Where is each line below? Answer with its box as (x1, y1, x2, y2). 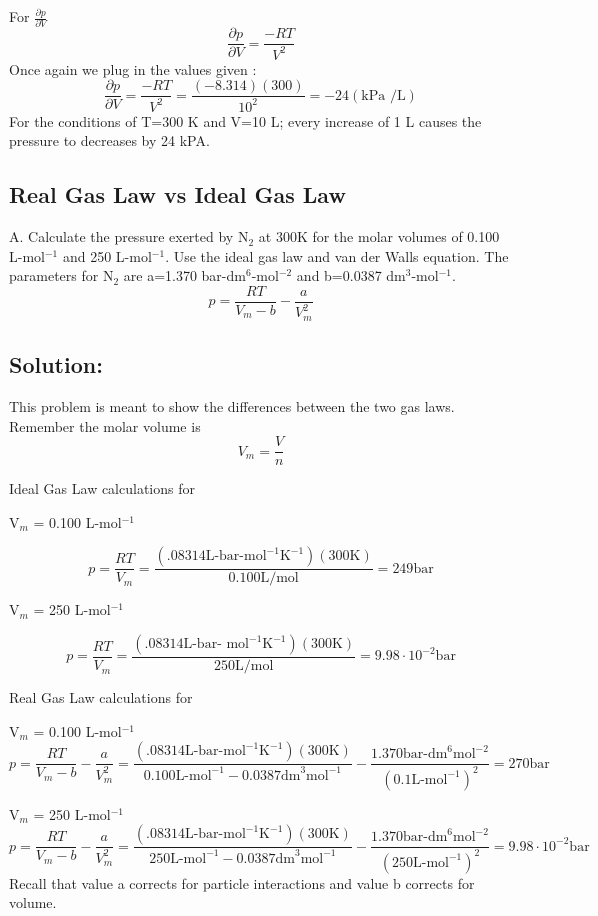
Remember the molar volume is (9, 415, 201, 436)
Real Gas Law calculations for (9, 687, 193, 708)
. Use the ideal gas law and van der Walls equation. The (165, 245, 509, 266)
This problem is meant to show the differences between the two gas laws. (9, 395, 455, 416)
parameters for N (9, 265, 114, 286)
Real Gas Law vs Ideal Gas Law (9, 179, 346, 210)
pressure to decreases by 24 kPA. (9, 130, 210, 151)
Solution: (9, 349, 103, 380)
